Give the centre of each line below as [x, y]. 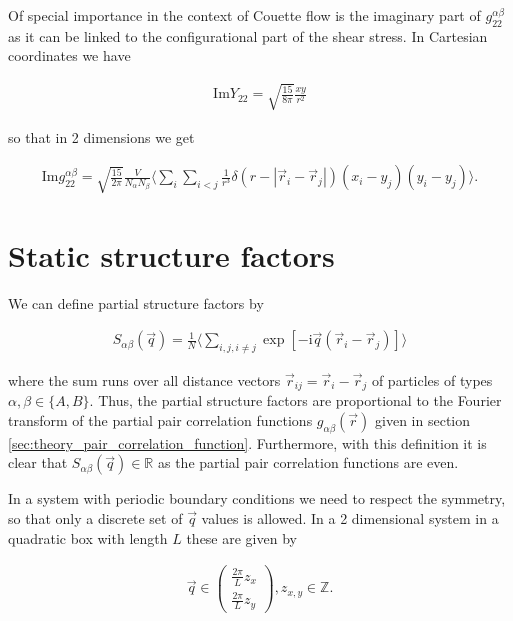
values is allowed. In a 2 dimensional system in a [350, 518]
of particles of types [432, 379]
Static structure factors [171, 254]
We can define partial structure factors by [136, 302]
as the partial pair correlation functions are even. [308, 462]
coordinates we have [69, 55]
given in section [422, 420]
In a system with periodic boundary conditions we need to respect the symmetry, [257, 498]
